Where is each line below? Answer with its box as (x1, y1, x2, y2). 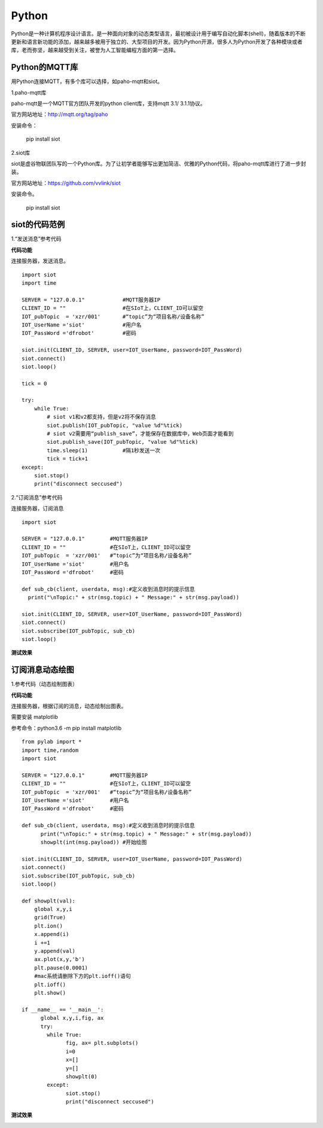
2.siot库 (11, 149, 31, 156)
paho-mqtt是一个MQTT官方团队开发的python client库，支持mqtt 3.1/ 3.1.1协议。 (11, 100, 206, 107)
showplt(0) (66, 1073, 98, 1080)
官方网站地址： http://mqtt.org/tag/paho (11, 111, 108, 118)
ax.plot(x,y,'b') (33, 956, 85, 963)
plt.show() (33, 989, 66, 996)
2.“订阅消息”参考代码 (11, 493, 63, 501)
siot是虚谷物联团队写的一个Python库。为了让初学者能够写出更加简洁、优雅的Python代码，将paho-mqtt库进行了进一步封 (11, 160, 306, 167)
